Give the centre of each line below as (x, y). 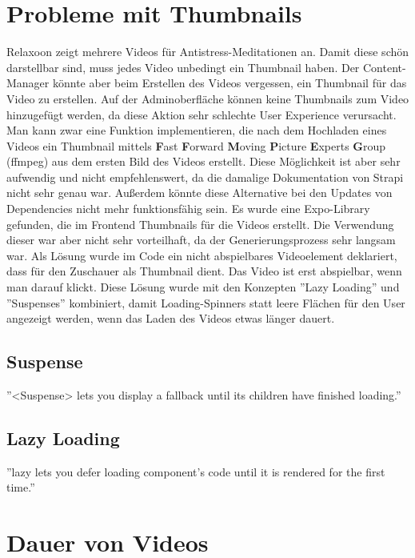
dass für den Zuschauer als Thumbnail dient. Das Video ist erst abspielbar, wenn (204, 271)
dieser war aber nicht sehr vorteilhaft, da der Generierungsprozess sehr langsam (201, 240)
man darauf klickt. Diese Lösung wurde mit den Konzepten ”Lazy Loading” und (203, 287)
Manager (28, 83)
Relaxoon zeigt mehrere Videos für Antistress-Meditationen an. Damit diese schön (208, 52)
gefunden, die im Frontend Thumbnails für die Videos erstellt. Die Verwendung (200, 224)
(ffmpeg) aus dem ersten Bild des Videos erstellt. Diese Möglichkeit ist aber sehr (204, 161)
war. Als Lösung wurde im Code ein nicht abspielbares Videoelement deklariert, (202, 255)
